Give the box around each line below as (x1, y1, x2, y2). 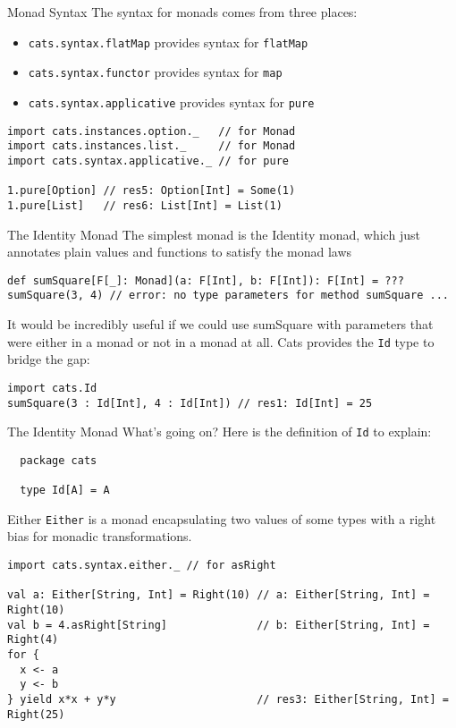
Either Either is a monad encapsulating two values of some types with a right (7, 509, 436, 528)
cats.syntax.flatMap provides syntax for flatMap (28, 32, 308, 51)
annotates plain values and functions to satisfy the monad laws (7, 242, 352, 261)
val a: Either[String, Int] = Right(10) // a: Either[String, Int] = (7, 588, 430, 602)
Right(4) (7, 633, 59, 647)
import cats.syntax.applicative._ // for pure (7, 154, 289, 167)
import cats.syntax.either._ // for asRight (7, 559, 276, 572)
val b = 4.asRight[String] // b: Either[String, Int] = (7, 618, 430, 631)
